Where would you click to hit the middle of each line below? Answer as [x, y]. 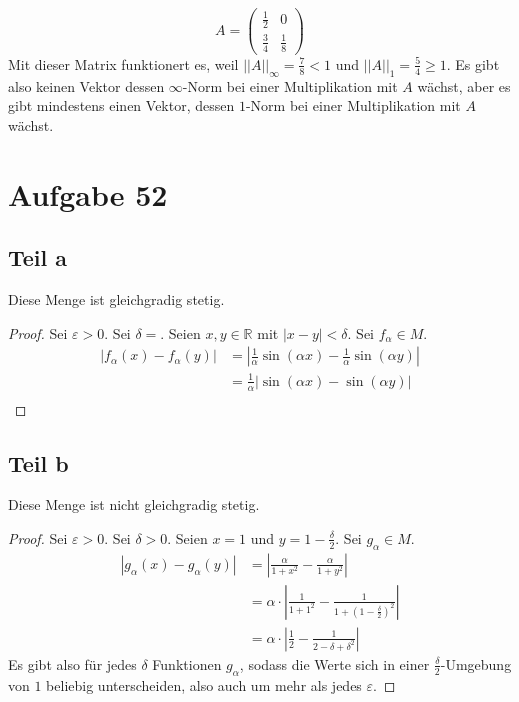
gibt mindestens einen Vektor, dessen [121, 105]
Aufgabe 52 [88, 193]
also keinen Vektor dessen [86, 85]
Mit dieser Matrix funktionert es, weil [123, 63]
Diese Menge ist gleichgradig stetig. [116, 298]
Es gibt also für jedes [72, 663]
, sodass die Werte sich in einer [334, 663]
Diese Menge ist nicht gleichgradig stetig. [134, 504]
